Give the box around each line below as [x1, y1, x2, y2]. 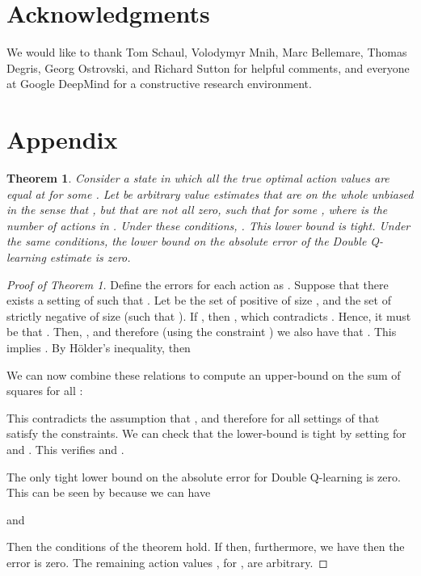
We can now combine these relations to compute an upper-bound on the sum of [6, 366, 401, 383]
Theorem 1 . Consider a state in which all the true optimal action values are [6, 170, 389, 187]
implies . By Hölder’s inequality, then [6, 338, 191, 355]
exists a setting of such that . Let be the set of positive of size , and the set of [6, 292, 391, 309]
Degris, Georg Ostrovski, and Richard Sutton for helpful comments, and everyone [6, 59, 410, 76]
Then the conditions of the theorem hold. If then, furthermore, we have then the [6, 538, 405, 555]
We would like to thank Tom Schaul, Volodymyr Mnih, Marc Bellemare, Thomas [6, 44, 407, 61]
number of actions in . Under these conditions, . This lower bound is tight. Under [6, 217, 410, 233]
